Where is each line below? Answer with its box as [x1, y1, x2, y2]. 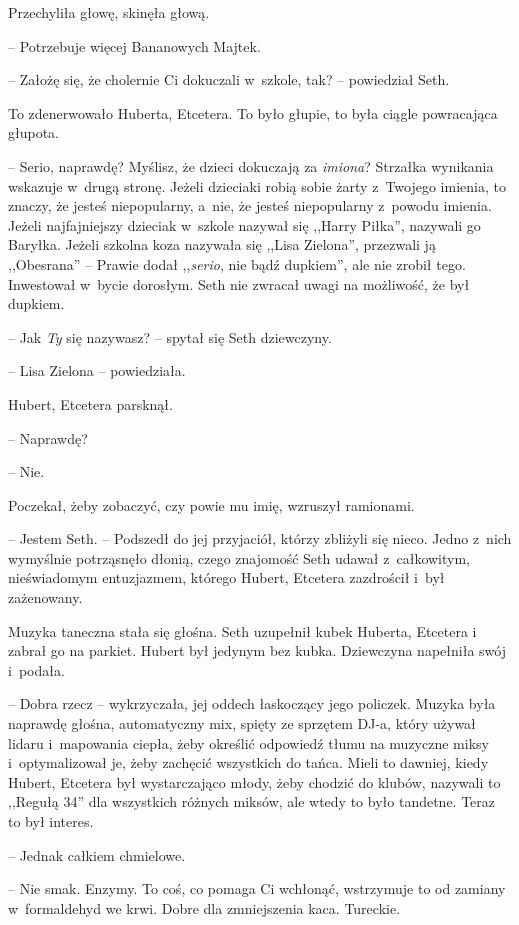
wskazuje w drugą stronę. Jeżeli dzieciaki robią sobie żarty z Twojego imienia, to [8, 175, 506, 196]
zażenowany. [8, 587, 83, 608]
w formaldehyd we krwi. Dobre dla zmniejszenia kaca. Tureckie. [8, 897, 401, 918]
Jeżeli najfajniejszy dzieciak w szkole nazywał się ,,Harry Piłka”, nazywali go [8, 214, 481, 235]
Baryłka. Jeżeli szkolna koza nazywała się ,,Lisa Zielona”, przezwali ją [8, 234, 436, 255]
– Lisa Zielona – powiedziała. [8, 360, 186, 381]
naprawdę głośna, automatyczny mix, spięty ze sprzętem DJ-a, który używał [8, 713, 476, 734]
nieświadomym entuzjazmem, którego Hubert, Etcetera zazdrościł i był [8, 567, 445, 588]
